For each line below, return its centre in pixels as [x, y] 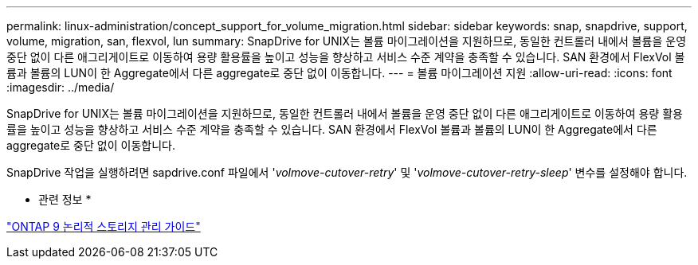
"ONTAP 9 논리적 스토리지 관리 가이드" [104, 226]
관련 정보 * [65, 199]
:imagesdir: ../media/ [61, 87]
